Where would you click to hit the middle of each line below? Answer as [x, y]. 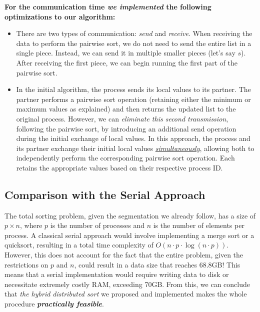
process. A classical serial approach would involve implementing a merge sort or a [129, 235]
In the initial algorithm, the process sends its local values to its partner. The [133, 89]
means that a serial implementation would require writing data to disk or [117, 274]
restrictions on [26, 264]
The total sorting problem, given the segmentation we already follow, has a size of [130, 215]
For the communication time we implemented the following [108, 6]
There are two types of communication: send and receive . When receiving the [134, 33]
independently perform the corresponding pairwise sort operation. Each [125, 158]
